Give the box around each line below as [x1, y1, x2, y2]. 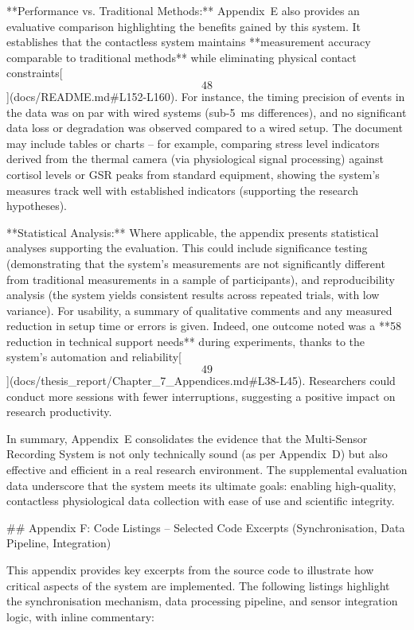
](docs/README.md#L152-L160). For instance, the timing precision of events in [6, 87, 405, 104]
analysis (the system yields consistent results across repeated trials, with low [6, 286, 380, 303]
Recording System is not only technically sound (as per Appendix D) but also [6, 445, 388, 462]
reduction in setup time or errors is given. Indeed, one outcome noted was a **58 [6, 317, 401, 334]
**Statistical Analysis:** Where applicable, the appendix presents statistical [6, 224, 379, 240]
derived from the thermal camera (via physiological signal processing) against [6, 150, 384, 167]
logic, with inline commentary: [6, 608, 154, 624]
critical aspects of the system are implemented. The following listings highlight [6, 577, 390, 593]
